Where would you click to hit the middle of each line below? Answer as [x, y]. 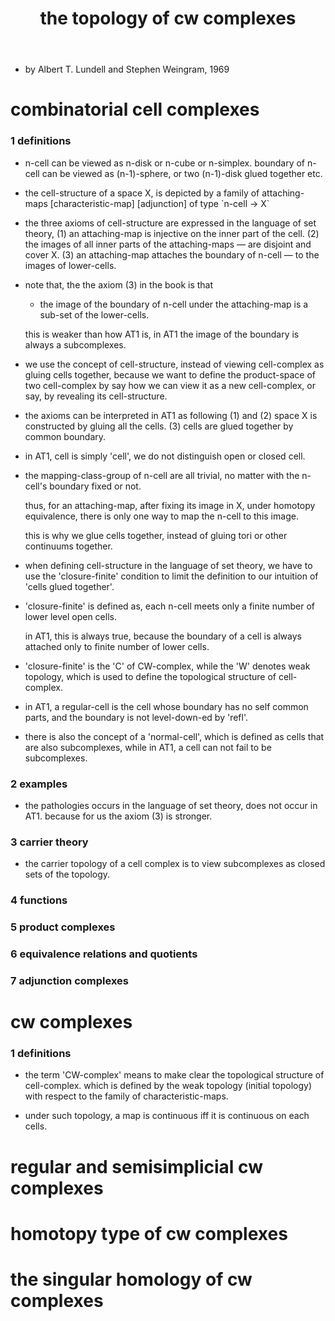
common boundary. [65, 436]
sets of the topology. [67, 874]
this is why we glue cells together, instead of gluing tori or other [156, 535]
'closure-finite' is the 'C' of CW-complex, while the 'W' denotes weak [167, 666]
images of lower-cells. [70, 265]
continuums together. [68, 546]
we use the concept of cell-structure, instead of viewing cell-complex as [174, 364]
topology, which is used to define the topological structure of [150, 676]
